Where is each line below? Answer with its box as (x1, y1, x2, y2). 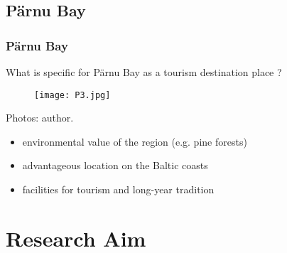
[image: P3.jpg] (34, 90, 111, 100)
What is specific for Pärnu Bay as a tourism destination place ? (6, 65, 282, 79)
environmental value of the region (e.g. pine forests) (22, 134, 247, 149)
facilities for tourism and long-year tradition (22, 182, 215, 197)
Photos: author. (6, 110, 74, 125)
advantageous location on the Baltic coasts (22, 158, 208, 173)
